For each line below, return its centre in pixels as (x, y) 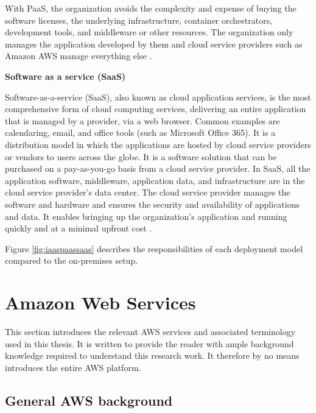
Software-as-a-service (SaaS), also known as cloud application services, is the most (158, 97)
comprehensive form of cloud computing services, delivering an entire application (156, 109)
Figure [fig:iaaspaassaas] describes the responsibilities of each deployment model (154, 248)
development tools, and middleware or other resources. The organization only (149, 32)
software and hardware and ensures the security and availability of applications (152, 204)
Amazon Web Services (100, 302)
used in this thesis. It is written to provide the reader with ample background (149, 343)
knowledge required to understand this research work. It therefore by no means (152, 355)
